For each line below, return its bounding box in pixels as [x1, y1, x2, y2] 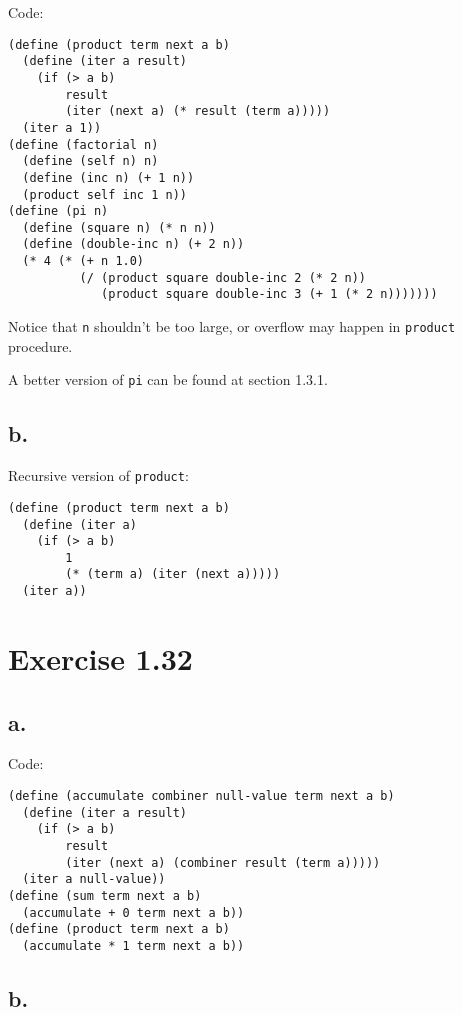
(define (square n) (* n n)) [22, 220, 216, 235]
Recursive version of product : [8, 465, 189, 486]
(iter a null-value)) [22, 872, 166, 887]
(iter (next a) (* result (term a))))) [65, 104, 331, 119]
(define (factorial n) [8, 137, 159, 152]
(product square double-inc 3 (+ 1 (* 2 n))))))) [101, 287, 438, 302]
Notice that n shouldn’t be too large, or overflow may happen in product [8, 316, 456, 337]
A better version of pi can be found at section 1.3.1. [8, 369, 328, 390]
